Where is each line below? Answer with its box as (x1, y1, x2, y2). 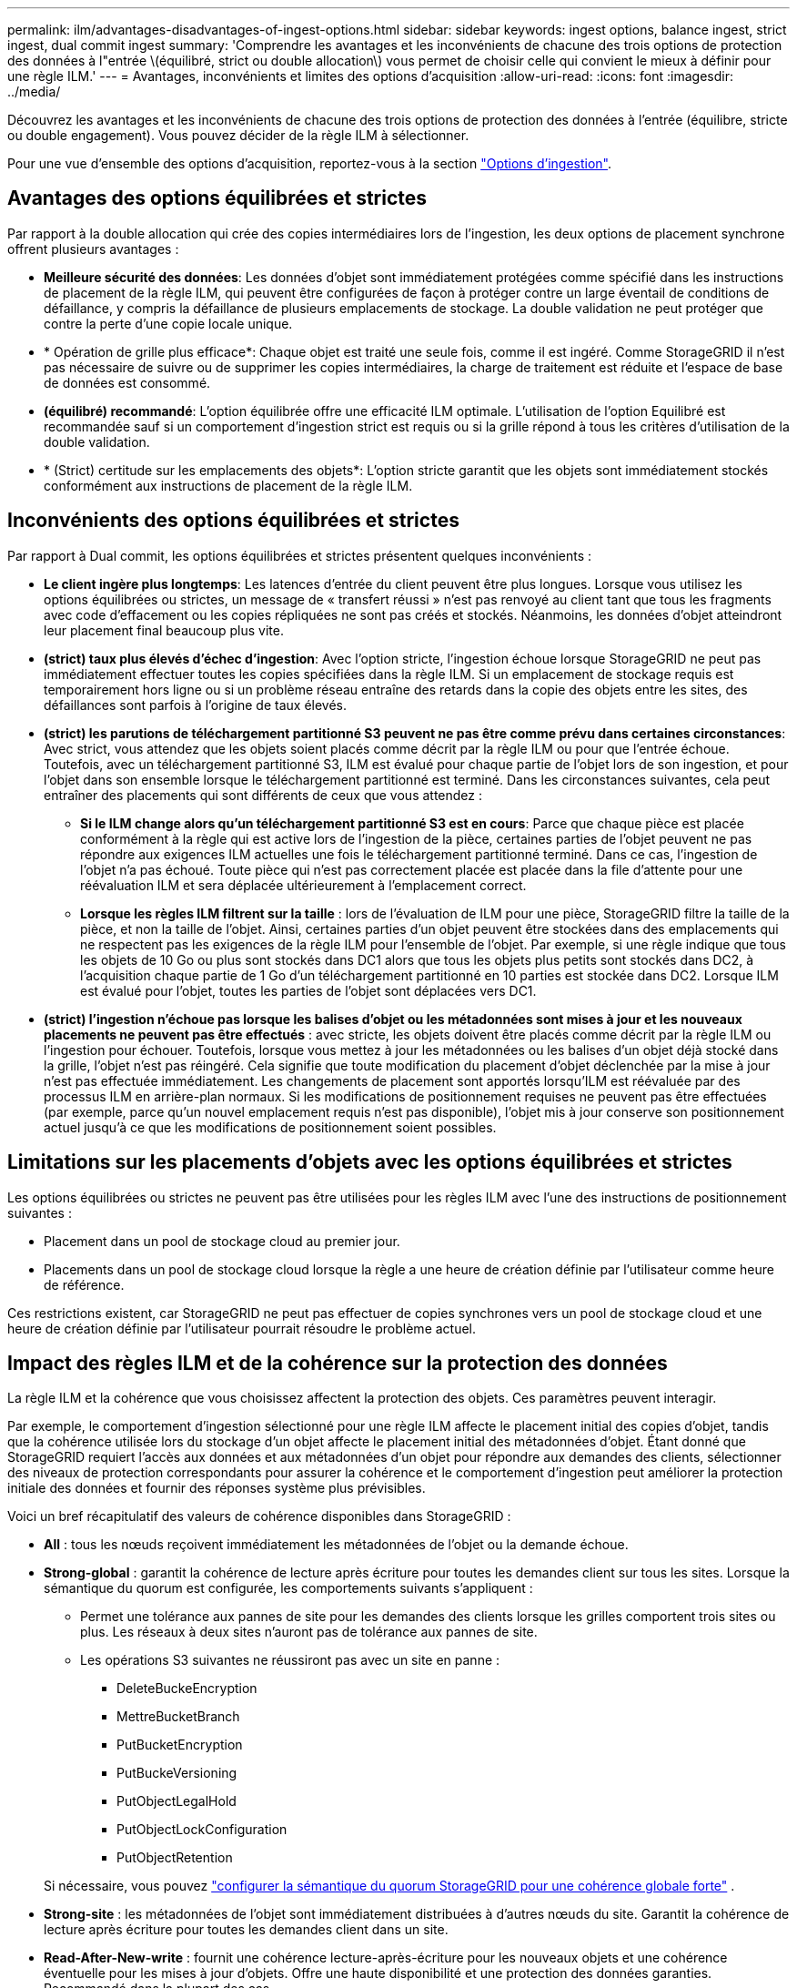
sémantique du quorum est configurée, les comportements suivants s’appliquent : (44, 1580, 533, 1597)
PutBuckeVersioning (116, 1765, 237, 1781)
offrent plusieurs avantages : (7, 240, 179, 257)
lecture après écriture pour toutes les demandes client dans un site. (44, 1922, 449, 1938)
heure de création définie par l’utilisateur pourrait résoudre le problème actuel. (7, 1320, 477, 1336)
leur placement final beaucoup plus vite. (44, 622, 284, 638)
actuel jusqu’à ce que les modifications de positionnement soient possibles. (44, 1119, 497, 1135)
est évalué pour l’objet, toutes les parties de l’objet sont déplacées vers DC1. (80, 982, 537, 999)
